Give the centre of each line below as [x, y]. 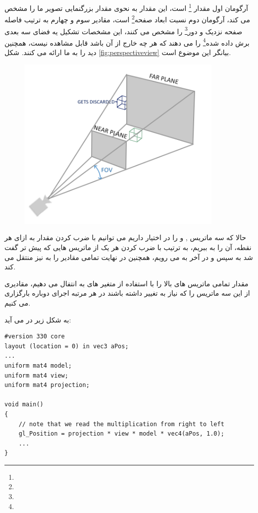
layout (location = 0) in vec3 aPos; [67, 346]
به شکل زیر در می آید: [38, 319]
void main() [24, 405]
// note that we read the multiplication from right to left [121, 424]
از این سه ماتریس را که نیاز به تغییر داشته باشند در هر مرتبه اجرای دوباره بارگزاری [127, 293]
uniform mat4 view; [36, 375]
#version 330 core [35, 337]
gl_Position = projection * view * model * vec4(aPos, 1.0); [121, 434]
